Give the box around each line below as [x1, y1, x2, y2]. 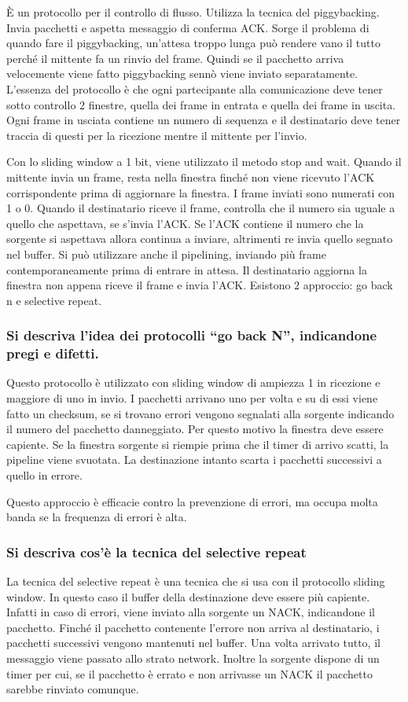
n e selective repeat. [6, 292, 102, 308]
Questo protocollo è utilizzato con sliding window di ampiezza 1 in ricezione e [6, 374, 380, 391]
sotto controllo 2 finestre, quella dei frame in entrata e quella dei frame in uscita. [6, 96, 396, 112]
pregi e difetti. [6, 344, 99, 363]
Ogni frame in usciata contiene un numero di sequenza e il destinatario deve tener [6, 112, 401, 128]
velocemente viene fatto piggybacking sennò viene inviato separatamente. [6, 65, 358, 82]
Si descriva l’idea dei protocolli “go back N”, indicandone [6, 325, 377, 345]
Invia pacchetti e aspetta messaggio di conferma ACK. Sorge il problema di [6, 19, 369, 35]
